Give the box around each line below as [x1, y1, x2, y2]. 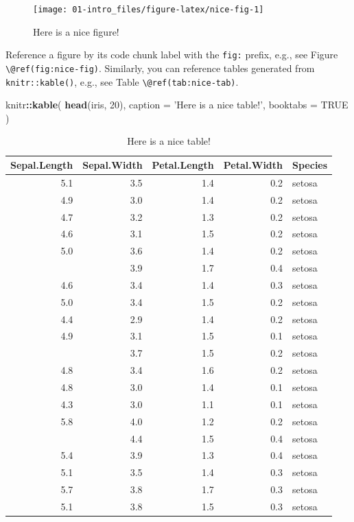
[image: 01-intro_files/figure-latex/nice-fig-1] [33, 5, 264, 14]
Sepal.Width [82, 158, 143, 171]
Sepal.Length [10, 158, 73, 171]
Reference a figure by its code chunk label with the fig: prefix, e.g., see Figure [5, 47, 338, 62]
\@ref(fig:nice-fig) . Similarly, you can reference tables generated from [5, 60, 315, 75]
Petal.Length [152, 158, 214, 171]
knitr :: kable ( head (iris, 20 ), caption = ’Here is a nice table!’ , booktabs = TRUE [5, 97, 349, 112]
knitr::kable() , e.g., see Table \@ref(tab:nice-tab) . [5, 74, 239, 88]
